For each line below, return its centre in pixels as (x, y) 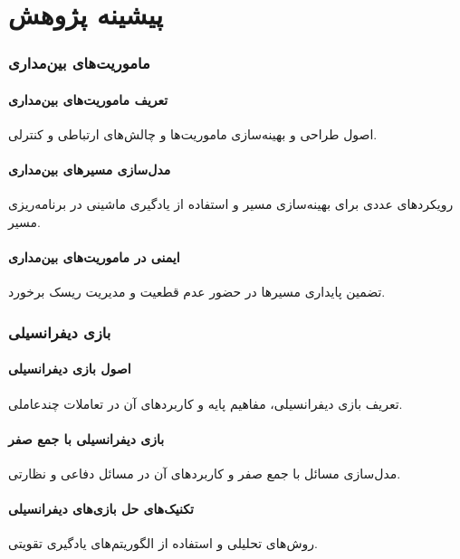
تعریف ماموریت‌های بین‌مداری (88, 99)
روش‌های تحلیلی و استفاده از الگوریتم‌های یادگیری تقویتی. (163, 543)
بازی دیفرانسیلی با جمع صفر (86, 438)
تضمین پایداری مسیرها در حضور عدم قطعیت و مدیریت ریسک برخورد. (197, 292)
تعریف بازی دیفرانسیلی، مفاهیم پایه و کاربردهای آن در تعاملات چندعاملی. (206, 403)
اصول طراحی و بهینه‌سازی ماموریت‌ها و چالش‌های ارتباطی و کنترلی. (193, 134)
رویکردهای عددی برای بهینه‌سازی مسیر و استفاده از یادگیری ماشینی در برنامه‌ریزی (231, 204)
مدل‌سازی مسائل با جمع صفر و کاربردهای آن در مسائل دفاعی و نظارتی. (205, 474)
